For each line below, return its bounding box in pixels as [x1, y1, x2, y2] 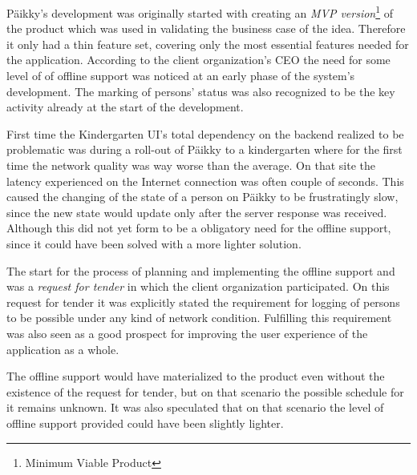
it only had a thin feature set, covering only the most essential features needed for [6, 35, 409, 52]
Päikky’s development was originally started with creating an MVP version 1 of [6, 2, 394, 21]
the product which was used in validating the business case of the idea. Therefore [6, 20, 406, 37]
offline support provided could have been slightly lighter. [6, 414, 284, 431]
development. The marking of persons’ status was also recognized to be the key [6, 83, 395, 99]
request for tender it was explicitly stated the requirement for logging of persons [6, 293, 400, 310]
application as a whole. [6, 340, 119, 357]
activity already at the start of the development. [6, 99, 244, 115]
